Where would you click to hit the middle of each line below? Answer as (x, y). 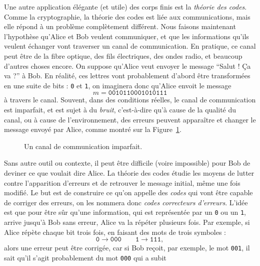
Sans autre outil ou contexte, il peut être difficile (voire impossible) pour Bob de (127, 163)
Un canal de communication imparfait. (83, 146)
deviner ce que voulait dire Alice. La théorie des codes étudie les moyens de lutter (129, 172)
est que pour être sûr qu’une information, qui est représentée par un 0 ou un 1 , (125, 212)
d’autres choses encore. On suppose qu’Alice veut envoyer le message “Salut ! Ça (127, 65)
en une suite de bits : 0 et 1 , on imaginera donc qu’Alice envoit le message (118, 85)
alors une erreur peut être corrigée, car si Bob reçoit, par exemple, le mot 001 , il (127, 248)
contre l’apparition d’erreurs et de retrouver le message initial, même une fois (122, 182)
